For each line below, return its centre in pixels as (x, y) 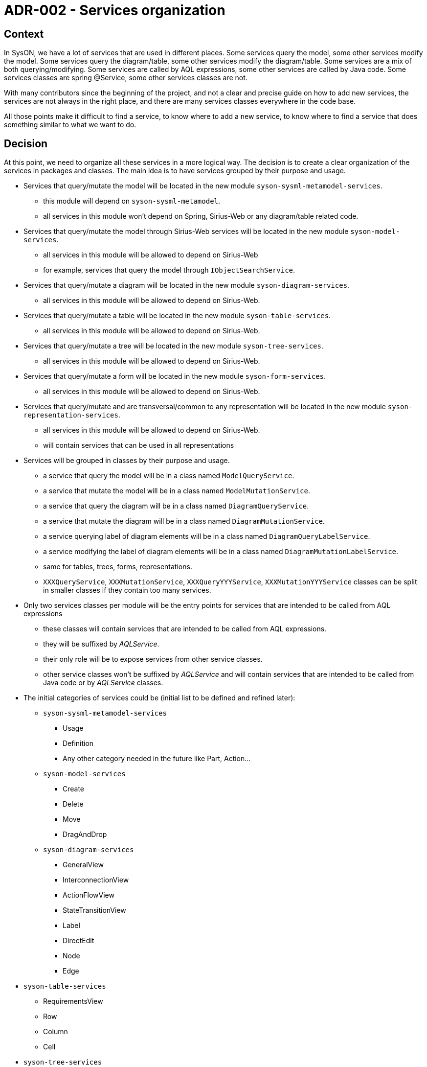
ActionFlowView (89, 895)
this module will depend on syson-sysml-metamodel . (132, 201)
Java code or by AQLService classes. (103, 683)
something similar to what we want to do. (70, 125)
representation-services (71, 415)
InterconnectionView (96, 880)
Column (56, 1032)
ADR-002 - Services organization (115, 10)
